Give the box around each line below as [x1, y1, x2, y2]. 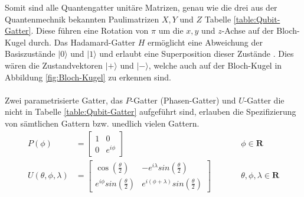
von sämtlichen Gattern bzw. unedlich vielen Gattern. [5, 117, 200, 129]
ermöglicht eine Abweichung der [147, 35, 263, 48]
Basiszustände [5, 47, 55, 60]
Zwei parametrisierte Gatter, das [5, 93, 123, 106]
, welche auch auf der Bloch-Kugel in [148, 59, 282, 71]
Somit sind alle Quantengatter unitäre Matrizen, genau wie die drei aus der [5, 1, 277, 13]
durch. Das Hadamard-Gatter [28, 35, 136, 48]
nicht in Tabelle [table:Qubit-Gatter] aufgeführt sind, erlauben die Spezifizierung [5, 105, 296, 118]
